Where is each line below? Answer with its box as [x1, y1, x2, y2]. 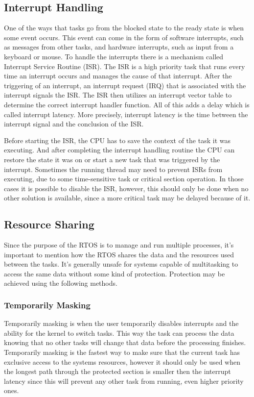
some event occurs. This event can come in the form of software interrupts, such [4, 32, 244, 42]
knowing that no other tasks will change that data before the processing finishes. [4, 337, 246, 347]
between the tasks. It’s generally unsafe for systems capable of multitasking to [4, 259, 238, 269]
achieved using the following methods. [4, 278, 117, 288]
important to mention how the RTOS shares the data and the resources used [4, 249, 234, 259]
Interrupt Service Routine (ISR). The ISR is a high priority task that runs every [4, 61, 245, 71]
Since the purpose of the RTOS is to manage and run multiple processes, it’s [4, 240, 234, 250]
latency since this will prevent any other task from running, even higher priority [4, 375, 244, 386]
